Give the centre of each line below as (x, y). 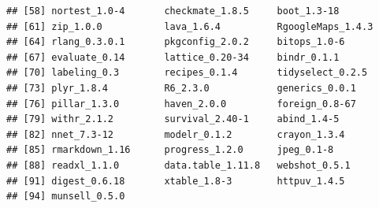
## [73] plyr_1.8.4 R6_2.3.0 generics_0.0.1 (181, 88)
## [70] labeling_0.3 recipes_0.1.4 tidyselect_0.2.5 (187, 73)
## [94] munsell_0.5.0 (66, 197)
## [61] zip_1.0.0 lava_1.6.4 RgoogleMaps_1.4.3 (190, 26)
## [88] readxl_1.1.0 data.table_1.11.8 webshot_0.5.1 (178, 165)
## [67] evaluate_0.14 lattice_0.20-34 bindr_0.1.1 (173, 57)
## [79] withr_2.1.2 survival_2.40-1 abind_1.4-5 (173, 119)
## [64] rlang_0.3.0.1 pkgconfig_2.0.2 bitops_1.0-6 (176, 42)
